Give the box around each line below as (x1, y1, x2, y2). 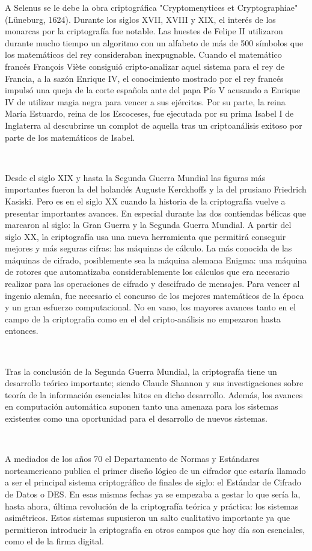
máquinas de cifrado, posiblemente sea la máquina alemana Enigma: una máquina (5, 253, 307, 266)
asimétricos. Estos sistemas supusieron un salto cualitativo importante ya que (5, 511, 290, 524)
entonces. (5, 324, 38, 337)
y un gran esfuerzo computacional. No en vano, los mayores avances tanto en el (5, 301, 296, 313)
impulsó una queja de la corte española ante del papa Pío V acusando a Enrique (5, 84, 301, 96)
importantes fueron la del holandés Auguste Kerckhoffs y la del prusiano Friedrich (5, 183, 307, 195)
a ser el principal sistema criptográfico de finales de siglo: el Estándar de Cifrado (5, 476, 301, 488)
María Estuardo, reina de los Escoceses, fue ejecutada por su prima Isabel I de (5, 107, 294, 120)
